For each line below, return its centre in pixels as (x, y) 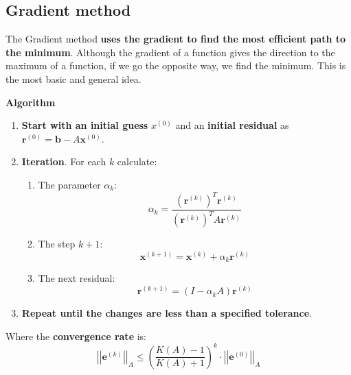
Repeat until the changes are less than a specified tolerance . (167, 313)
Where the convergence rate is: (76, 336)
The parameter (69, 184)
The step (57, 244)
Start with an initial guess (85, 125)
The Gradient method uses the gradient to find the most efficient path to (176, 39)
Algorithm (31, 102)
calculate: (137, 161)
